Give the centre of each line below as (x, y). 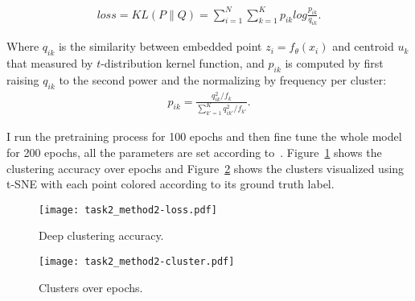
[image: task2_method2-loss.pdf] (128, 210)
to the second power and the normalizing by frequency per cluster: (223, 79)
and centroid (363, 46)
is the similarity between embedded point (160, 46)
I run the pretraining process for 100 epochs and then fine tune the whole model (204, 136)
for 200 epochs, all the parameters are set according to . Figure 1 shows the (194, 153)
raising (23, 79)
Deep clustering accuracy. (101, 235)
